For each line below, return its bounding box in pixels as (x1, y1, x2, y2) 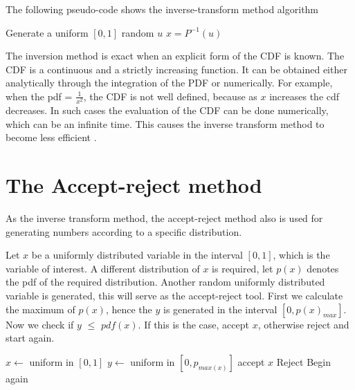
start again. (6, 331, 55, 345)
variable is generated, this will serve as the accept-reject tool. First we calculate (6, 288, 343, 302)
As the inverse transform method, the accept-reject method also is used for (6, 211, 323, 225)
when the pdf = (6, 89, 73, 103)
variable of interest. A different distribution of (6, 261, 200, 275)
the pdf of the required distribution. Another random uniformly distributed (6, 275, 325, 289)
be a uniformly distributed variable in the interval (31, 248, 243, 262)
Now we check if (6, 317, 74, 331)
